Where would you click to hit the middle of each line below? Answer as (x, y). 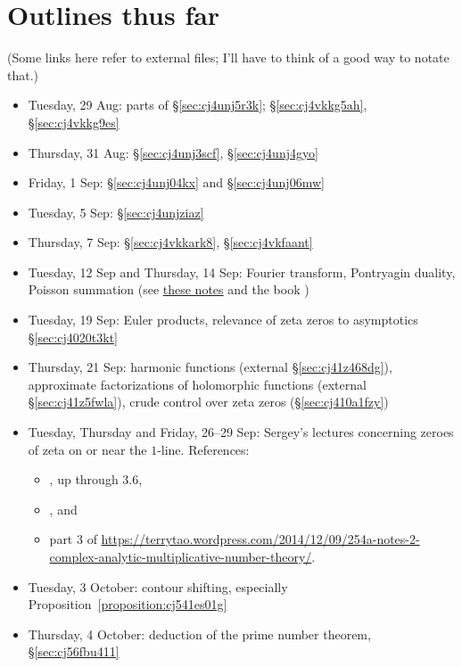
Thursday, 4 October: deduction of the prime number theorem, (199, 634)
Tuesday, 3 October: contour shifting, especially (158, 586)
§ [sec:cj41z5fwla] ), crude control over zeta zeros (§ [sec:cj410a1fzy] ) (208, 402)
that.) (23, 74)
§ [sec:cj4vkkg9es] (74, 122)
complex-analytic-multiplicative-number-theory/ (181, 556)
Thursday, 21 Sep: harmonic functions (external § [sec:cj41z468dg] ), (210, 367)
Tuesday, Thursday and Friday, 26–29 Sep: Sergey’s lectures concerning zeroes (241, 432)
